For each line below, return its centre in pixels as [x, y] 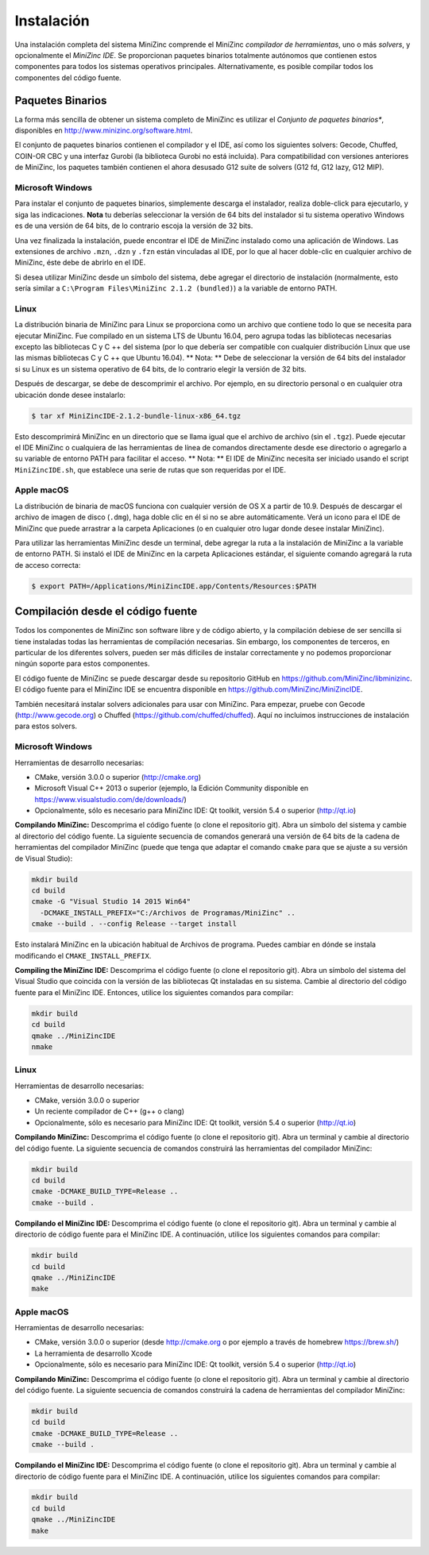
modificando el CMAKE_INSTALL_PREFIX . [83, 955]
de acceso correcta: [48, 565]
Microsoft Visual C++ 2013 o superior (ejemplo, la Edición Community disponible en [172, 788]
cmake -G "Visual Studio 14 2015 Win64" [111, 902]
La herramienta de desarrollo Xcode [93, 1353]
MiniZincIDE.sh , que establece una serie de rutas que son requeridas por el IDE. [150, 469]
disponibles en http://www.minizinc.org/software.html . [104, 130]
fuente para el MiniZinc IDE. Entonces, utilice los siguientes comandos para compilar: [154, 992]
